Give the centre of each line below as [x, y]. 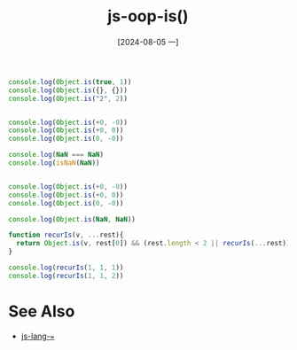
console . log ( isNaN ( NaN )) [54, 163]
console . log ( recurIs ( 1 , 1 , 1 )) [66, 268]
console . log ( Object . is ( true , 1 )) [70, 82]
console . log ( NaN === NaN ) [56, 155]
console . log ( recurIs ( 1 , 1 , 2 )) [66, 276]
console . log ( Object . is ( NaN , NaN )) [72, 219]
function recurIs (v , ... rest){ [66, 235]
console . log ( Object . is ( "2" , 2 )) [68, 98]
